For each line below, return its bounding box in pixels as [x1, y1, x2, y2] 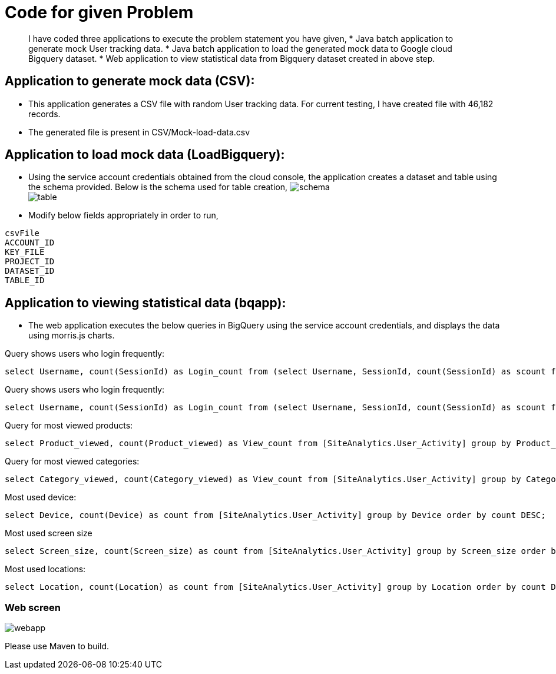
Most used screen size [5, 528, 92, 539]
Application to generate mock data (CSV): [5, 74, 255, 89]
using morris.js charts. [28, 330, 115, 341]
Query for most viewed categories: [5, 456, 140, 467]
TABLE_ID [5, 275, 45, 285]
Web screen [5, 601, 61, 613]
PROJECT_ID [5, 257, 55, 267]
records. [28, 108, 61, 119]
